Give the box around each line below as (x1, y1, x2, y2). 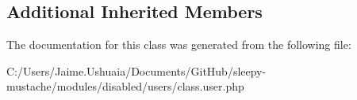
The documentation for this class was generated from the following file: (6, 36, 351, 53)
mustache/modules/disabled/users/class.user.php (6, 78, 244, 94)
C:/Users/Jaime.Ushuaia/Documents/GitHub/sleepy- (6, 62, 267, 79)
